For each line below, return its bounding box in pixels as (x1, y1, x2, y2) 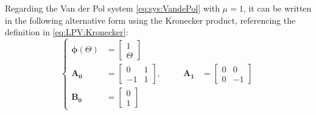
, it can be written (243, 2, 312, 14)
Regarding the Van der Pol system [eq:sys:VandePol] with (5, 2, 220, 14)
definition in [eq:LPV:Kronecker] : (5, 26, 128, 38)
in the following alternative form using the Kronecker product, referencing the (5, 13, 296, 26)
